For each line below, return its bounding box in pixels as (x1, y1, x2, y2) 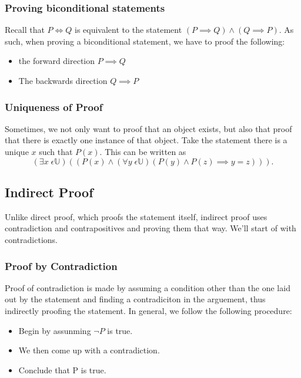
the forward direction (18, 55, 95, 67)
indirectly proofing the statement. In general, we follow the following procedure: (5, 304, 292, 316)
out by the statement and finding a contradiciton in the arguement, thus (5, 293, 266, 305)
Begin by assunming (18, 324, 91, 336)
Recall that (5, 23, 45, 36)
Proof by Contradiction (5, 258, 118, 273)
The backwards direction (18, 75, 108, 86)
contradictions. (5, 233, 58, 245)
